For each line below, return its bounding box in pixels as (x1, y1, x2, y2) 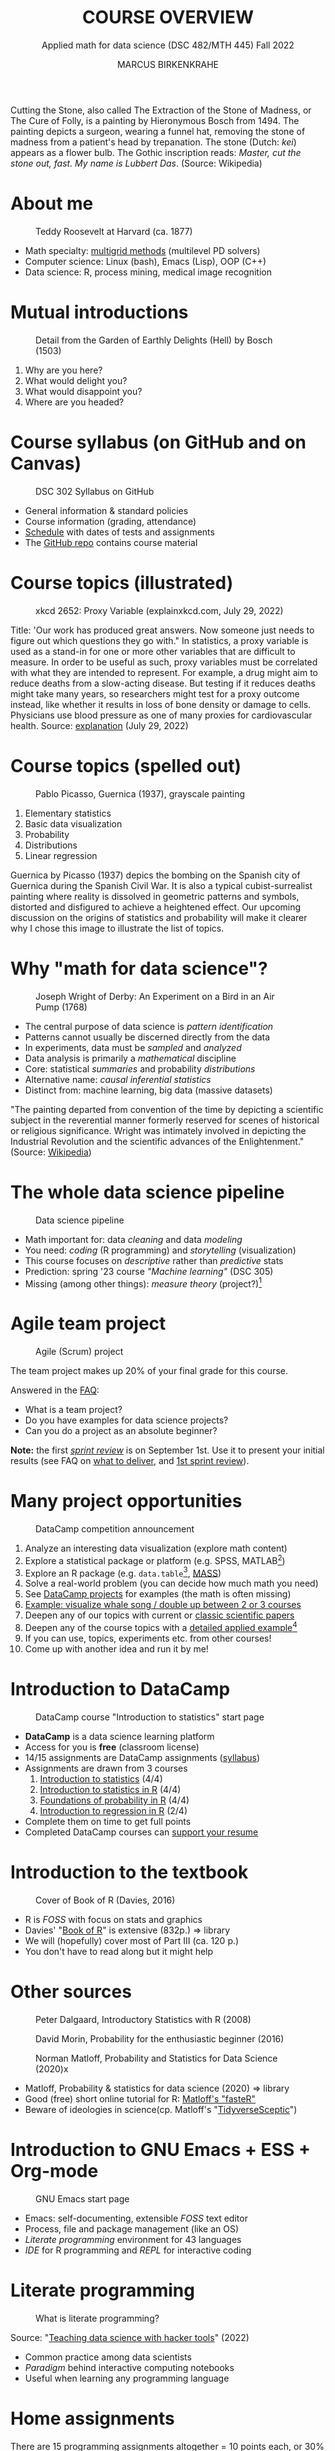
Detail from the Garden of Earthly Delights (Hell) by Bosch (35, 334, 273, 346)
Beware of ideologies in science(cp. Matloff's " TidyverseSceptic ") (24, 2103, 298, 2115)
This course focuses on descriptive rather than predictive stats (24, 1254, 284, 1266)
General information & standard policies (24, 504, 189, 516)
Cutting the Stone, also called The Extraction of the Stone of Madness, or (10, 104, 312, 116)
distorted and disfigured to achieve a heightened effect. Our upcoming (10, 901, 302, 913)
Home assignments (10, 2407, 175, 2430)
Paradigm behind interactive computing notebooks (24, 2361, 235, 2373)
